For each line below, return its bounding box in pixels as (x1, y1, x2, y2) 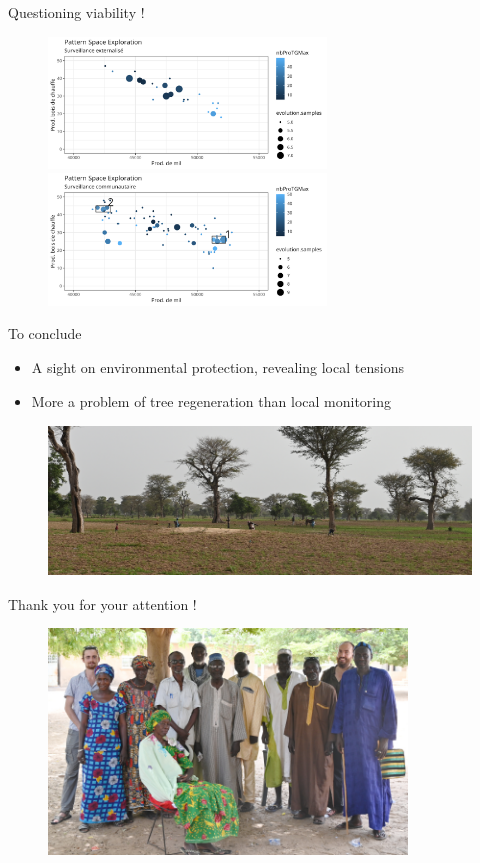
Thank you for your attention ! (8, 593, 197, 614)
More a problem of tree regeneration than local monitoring (31, 390, 391, 411)
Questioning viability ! (8, 2, 145, 22)
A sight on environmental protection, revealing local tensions (31, 356, 404, 377)
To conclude (8, 323, 82, 344)
